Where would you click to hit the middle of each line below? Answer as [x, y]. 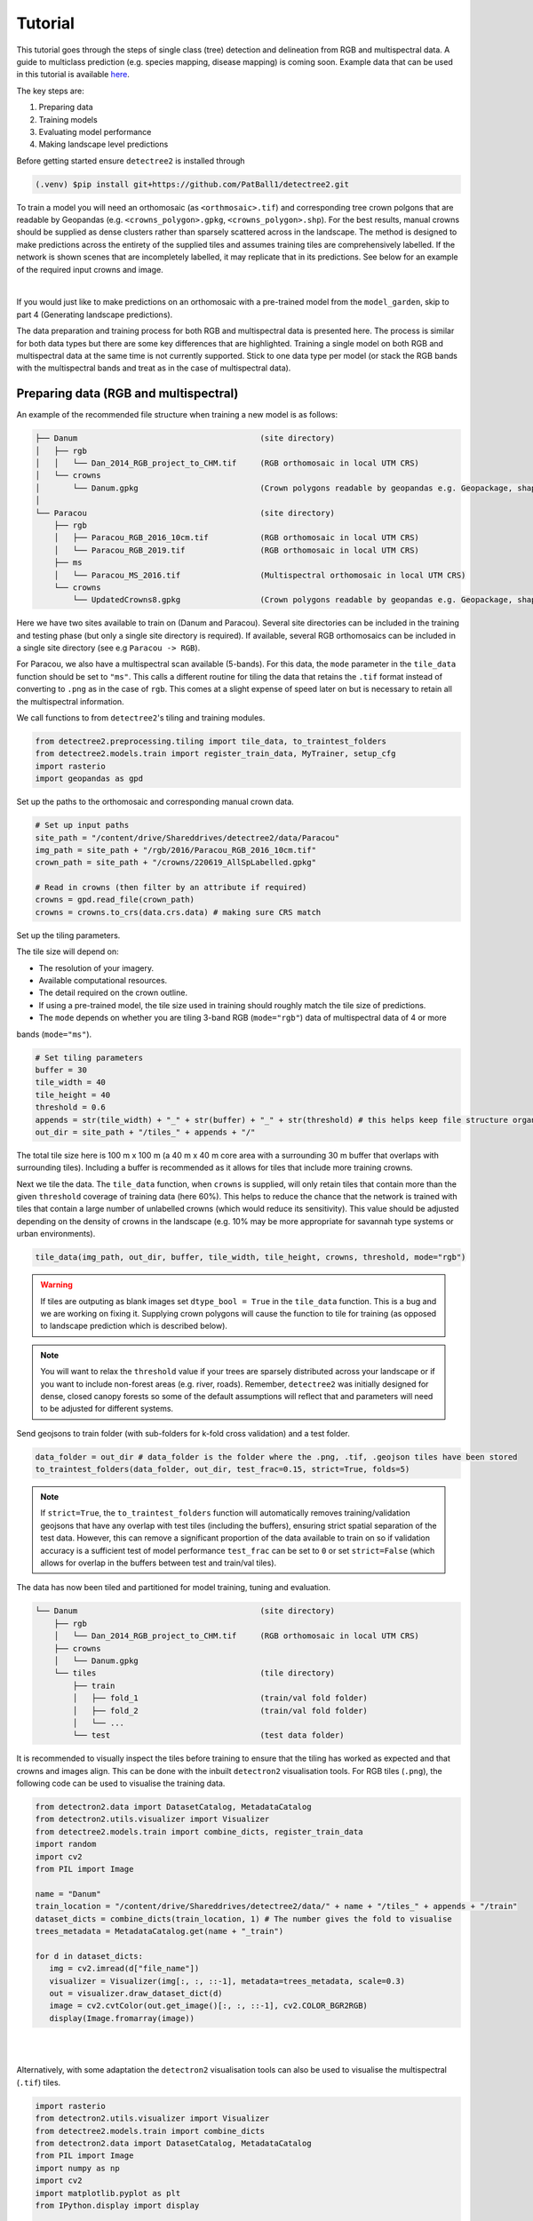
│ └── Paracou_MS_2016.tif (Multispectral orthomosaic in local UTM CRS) [260, 575]
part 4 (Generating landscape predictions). [95, 314]
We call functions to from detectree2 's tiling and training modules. [141, 718]
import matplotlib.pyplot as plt [108, 2193]
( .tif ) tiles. [39, 2082]
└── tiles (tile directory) [195, 1673]
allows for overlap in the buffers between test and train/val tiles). [159, 1563]
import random [66, 1844]
